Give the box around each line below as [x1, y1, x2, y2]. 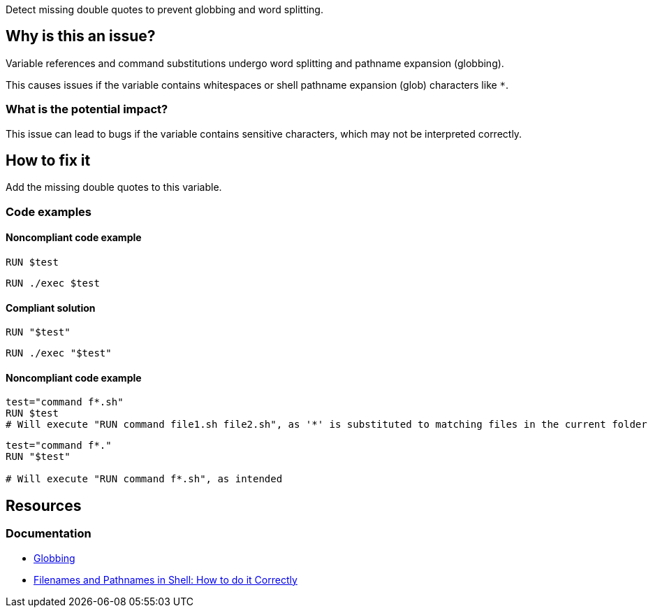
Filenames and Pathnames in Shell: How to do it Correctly [34, 573, 298, 586]
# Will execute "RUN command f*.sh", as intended [6, 473, 283, 485]
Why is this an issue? [6, 27, 156, 45]
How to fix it [6, 152, 91, 170]
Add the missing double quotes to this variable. [6, 181, 222, 194]
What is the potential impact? [6, 102, 168, 117]
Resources [6, 496, 82, 514]
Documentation [6, 526, 91, 541]
